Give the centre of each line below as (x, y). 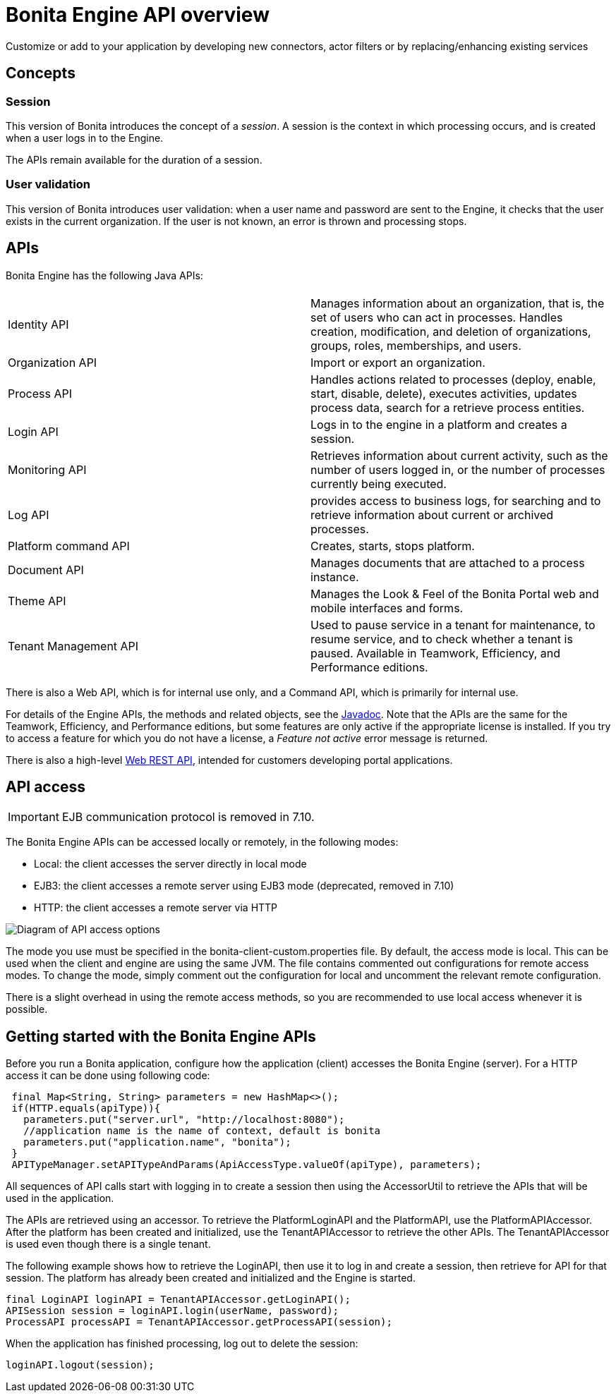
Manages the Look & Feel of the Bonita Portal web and (455, 594)
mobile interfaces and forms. (387, 608)
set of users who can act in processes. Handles (437, 317)
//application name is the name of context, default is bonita (202, 1131)
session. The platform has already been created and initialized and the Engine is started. (211, 1278)
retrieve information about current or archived (432, 515)
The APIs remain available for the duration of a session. (134, 159)
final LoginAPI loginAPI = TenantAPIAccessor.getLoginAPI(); (178, 1300)
